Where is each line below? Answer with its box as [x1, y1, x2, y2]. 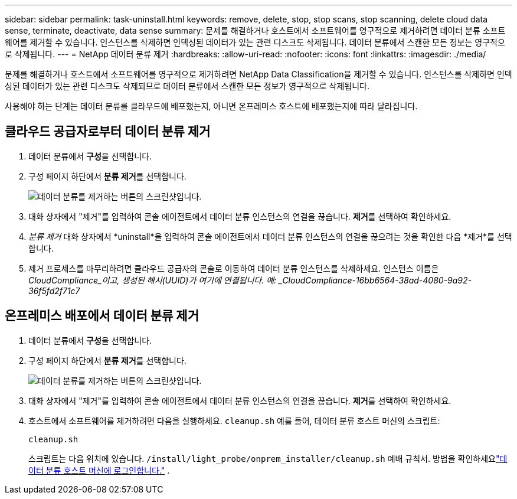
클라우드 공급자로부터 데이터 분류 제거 [5, 124, 211, 139]
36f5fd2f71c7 [28, 285, 80, 296]
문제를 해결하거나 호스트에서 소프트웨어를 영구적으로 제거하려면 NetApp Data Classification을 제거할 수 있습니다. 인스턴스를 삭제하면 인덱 [5, 69, 512, 79]
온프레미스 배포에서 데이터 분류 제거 [5, 308, 199, 324]
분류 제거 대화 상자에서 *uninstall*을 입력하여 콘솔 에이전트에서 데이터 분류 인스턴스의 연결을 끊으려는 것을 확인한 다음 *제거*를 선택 [28, 231, 512, 242]
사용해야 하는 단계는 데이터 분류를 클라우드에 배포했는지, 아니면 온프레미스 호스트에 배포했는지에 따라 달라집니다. [5, 101, 418, 111]
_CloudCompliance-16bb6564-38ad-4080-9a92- [279, 275, 472, 285]
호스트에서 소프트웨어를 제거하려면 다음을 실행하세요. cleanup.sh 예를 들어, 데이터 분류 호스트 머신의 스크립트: [28, 415, 440, 426]
